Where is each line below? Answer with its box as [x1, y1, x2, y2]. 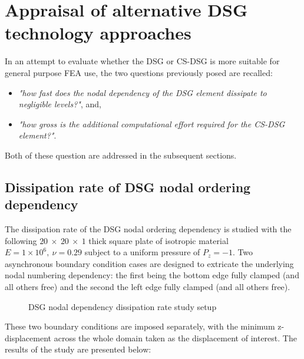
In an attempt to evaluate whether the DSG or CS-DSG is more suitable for [5, 55, 280, 67]
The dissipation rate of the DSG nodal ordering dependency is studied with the [5, 223, 292, 235]
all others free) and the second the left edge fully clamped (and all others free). [5, 281, 290, 293]
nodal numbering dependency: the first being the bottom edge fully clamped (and [5, 269, 299, 281]
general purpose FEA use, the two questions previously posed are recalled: [5, 66, 273, 78]
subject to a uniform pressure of [84, 246, 200, 258]
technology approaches [5, 21, 191, 45]
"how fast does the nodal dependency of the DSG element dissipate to [18, 86, 267, 98]
